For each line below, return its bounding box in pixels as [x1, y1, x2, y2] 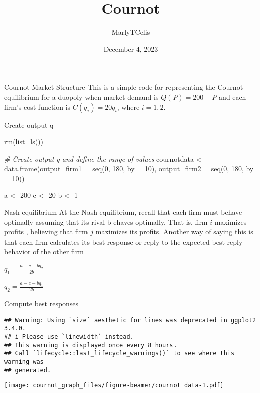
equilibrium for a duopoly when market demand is [4, 91, 159, 102]
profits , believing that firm [4, 226, 88, 237]
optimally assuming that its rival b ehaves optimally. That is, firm [4, 216, 208, 227]
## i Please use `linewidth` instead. [4, 333, 134, 341]
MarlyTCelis [111, 27, 150, 37]
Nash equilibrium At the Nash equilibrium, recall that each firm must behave [4, 207, 242, 217]
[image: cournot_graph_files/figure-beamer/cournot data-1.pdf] [4, 382, 224, 389]
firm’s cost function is [4, 101, 71, 112]
